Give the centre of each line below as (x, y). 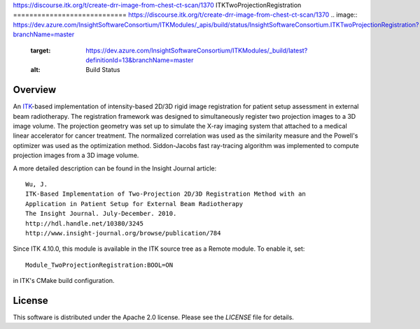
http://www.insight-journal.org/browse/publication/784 (123, 233)
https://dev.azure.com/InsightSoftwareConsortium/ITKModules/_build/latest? (197, 50)
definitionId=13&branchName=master (140, 60)
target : (41, 50)
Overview (35, 90)
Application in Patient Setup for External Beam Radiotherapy (134, 204)
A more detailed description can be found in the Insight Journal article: (115, 168)
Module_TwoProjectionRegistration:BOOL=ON (99, 265)
